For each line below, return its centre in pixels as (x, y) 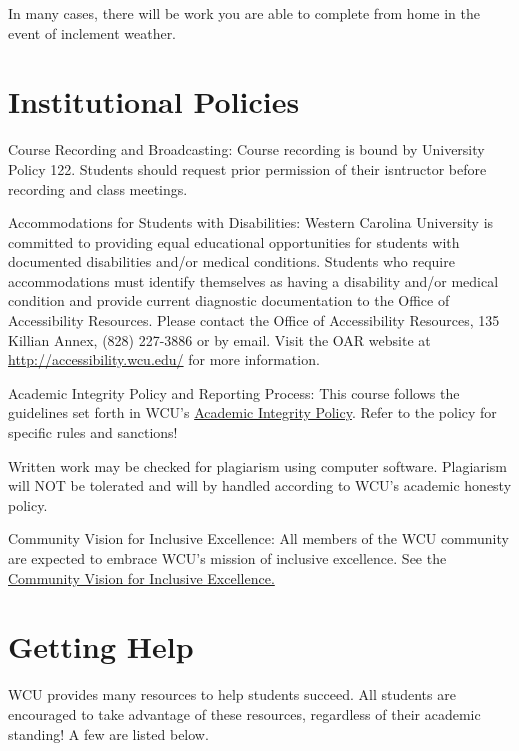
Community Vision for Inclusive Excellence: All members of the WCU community (258, 538)
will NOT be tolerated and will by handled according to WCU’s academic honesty (260, 485)
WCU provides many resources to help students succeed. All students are (232, 694)
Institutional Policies (154, 101)
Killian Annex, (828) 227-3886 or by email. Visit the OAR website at (219, 339)
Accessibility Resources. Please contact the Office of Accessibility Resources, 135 (254, 320)
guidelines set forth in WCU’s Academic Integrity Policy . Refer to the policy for (252, 412)
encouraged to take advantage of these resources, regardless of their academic (244, 713)
